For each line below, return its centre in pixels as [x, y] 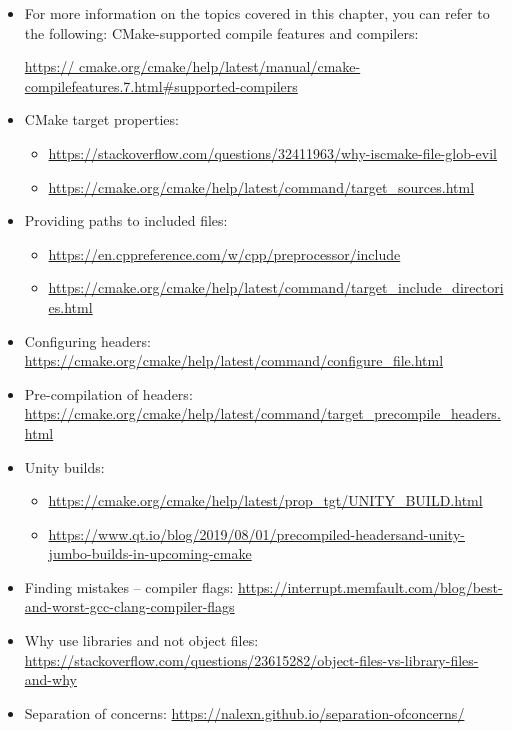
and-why [50, 679]
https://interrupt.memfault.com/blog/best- [370, 586]
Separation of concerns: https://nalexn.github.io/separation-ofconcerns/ [244, 712]
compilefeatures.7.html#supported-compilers [161, 85]
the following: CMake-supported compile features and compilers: [221, 32]
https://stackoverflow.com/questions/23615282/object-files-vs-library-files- [251, 659]
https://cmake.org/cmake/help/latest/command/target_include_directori [276, 287]
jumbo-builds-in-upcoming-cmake [150, 553]
